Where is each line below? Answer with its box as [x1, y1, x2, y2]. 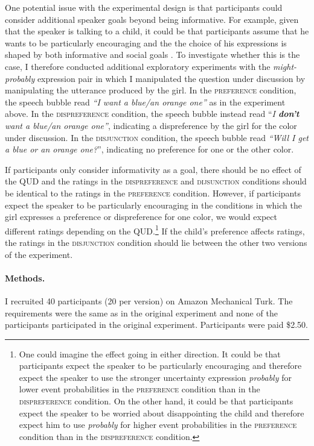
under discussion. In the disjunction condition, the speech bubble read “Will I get [5, 131, 309, 143]
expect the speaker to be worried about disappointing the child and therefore [19, 406, 304, 419]
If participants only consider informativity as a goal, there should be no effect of [5, 163, 301, 175]
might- [273, 60, 297, 72]
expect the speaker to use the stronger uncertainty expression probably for [19, 371, 292, 383]
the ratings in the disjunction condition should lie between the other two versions [5, 236, 307, 248]
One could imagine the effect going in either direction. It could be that [19, 347, 281, 360]
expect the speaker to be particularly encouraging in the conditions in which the [5, 198, 302, 211]
